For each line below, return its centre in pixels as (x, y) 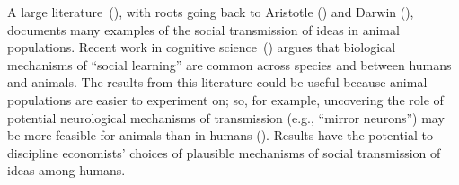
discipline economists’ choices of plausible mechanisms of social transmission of (224, 152)
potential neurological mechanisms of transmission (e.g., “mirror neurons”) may (226, 117)
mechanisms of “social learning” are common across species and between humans (229, 64)
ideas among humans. (66, 170)
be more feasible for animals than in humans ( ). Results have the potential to (220, 135)
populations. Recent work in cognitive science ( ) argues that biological (202, 47)
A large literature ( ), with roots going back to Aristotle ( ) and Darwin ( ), (211, 12)
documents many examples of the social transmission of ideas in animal (203, 29)
